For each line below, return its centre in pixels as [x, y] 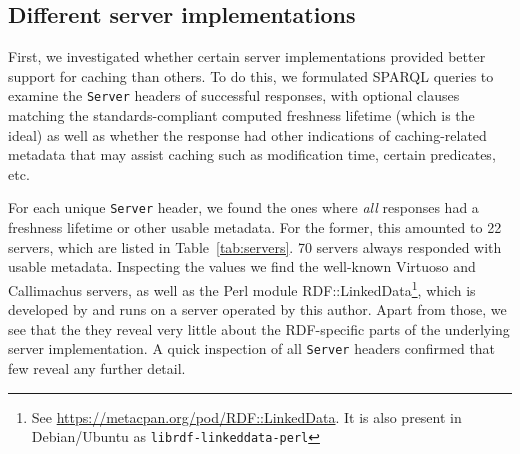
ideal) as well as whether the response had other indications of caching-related [247, 134]
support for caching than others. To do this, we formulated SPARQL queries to [251, 75]
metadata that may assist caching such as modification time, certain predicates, [252, 154]
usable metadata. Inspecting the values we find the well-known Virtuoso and [242, 266]
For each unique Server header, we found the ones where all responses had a [243, 207]
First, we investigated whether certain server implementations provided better [247, 56]
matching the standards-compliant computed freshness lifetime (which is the [241, 115]
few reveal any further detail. [97, 367]
